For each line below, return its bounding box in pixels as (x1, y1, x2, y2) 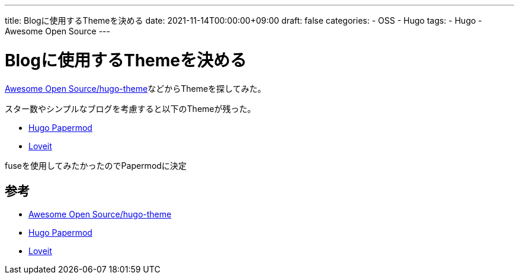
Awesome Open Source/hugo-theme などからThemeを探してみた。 (5, 83, 266, 94)
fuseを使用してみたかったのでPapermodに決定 (5, 160, 187, 171)
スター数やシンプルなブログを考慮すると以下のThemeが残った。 (5, 103, 256, 114)
